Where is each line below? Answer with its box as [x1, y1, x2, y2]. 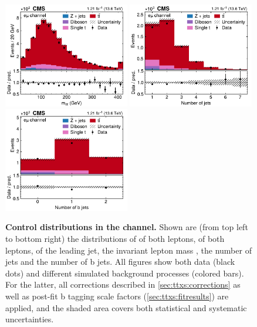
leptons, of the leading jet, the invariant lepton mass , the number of [5, 244, 252, 256]
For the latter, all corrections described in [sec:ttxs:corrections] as [5, 278, 241, 291]
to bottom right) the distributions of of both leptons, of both [5, 232, 225, 245]
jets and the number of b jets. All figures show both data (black [5, 255, 235, 268]
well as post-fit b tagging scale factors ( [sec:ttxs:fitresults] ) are [5, 290, 229, 302]
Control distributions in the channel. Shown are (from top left [5, 221, 248, 233]
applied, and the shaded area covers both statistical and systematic [5, 301, 247, 313]
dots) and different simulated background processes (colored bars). [5, 267, 244, 279]
